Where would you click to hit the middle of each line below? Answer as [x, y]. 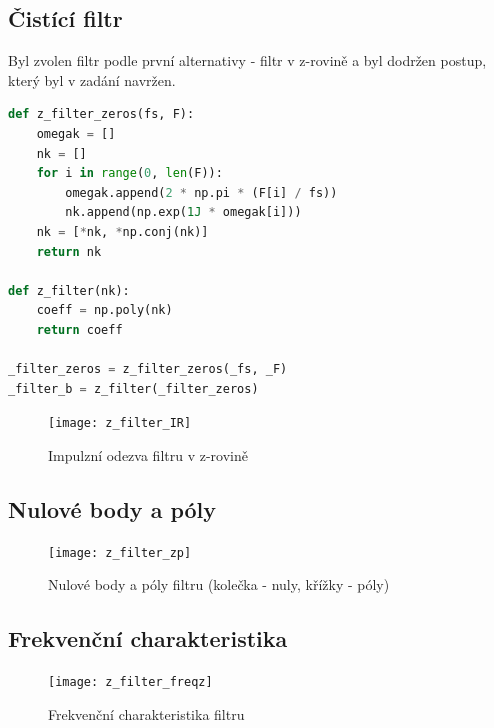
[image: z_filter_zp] [120, 552]
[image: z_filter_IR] [120, 423]
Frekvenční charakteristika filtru [146, 713]
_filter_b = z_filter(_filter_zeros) [133, 388]
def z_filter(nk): [69, 290]
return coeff [79, 329]
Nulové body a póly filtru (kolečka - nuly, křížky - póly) [219, 584]
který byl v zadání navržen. [92, 79]
